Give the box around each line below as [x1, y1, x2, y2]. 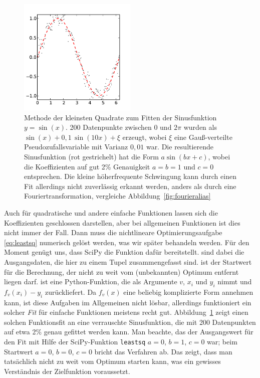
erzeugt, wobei [122, 131, 167, 142]
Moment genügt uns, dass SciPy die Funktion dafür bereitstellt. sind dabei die [4, 247, 244, 257]
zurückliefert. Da [45, 286, 97, 297]
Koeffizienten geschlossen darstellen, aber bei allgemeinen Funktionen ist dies [4, 217, 240, 228]
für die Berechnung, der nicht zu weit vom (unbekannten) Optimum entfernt [4, 266, 239, 277]
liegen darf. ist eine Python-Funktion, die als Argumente [4, 276, 177, 287]
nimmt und [217, 276, 252, 287]
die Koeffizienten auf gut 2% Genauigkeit [24, 161, 150, 171]
